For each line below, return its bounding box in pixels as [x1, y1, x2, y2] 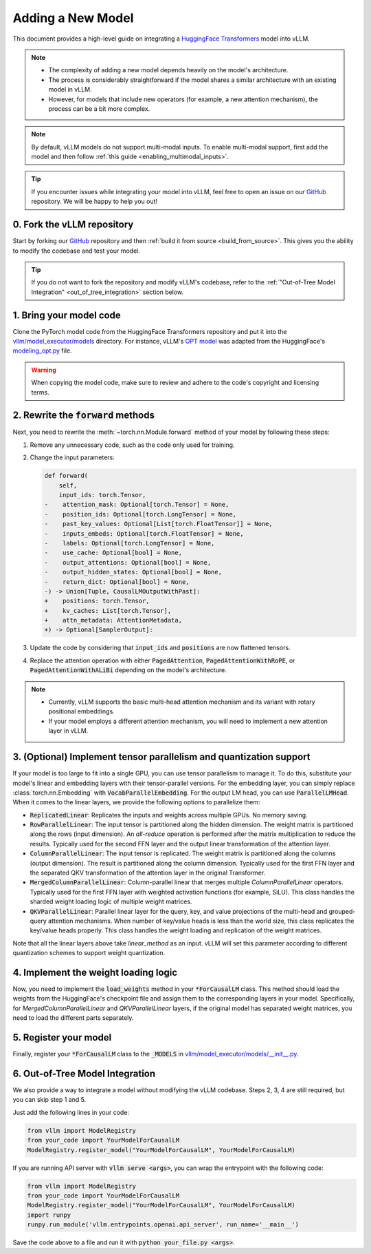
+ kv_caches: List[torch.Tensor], [44, 607, 172, 614]
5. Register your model [12, 1032, 112, 1043]
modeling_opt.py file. [12, 346, 72, 355]
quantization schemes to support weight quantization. [12, 949, 166, 957]
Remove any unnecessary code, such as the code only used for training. [30, 441, 235, 449]
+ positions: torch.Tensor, [44, 597, 150, 605]
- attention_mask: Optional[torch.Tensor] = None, [44, 501, 229, 509]
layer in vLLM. [48, 727, 89, 735]
